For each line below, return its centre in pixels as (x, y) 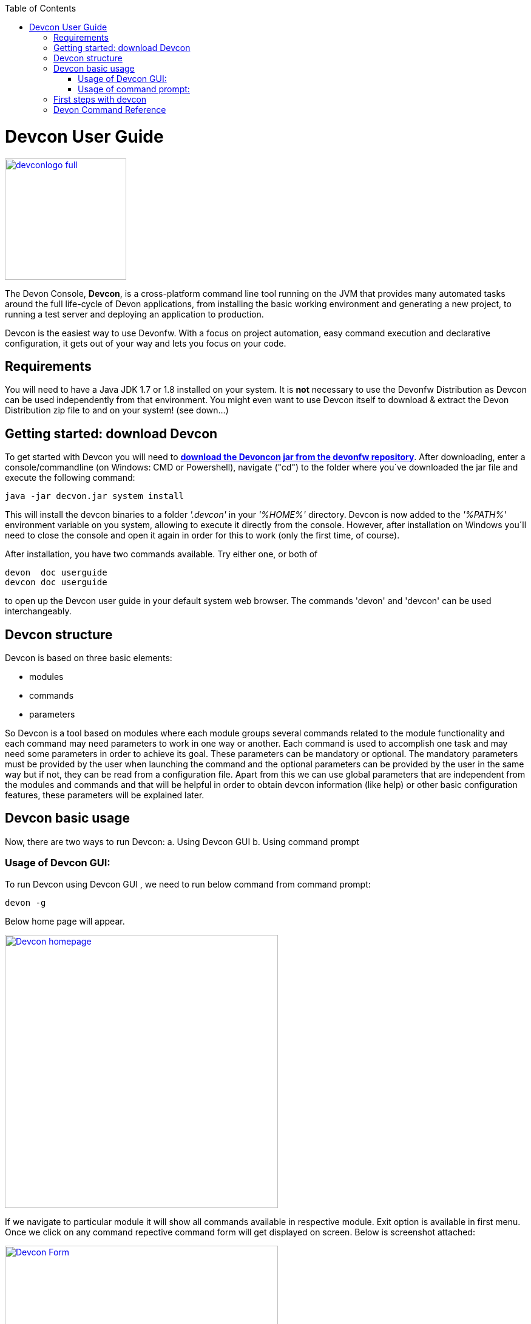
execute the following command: (70, 478)
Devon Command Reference (110, 110)
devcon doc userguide (56, 582)
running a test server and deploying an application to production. (134, 314)
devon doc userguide (56, 573)
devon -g (25, 902)
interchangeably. (38, 611)
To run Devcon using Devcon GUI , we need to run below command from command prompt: (188, 884)
